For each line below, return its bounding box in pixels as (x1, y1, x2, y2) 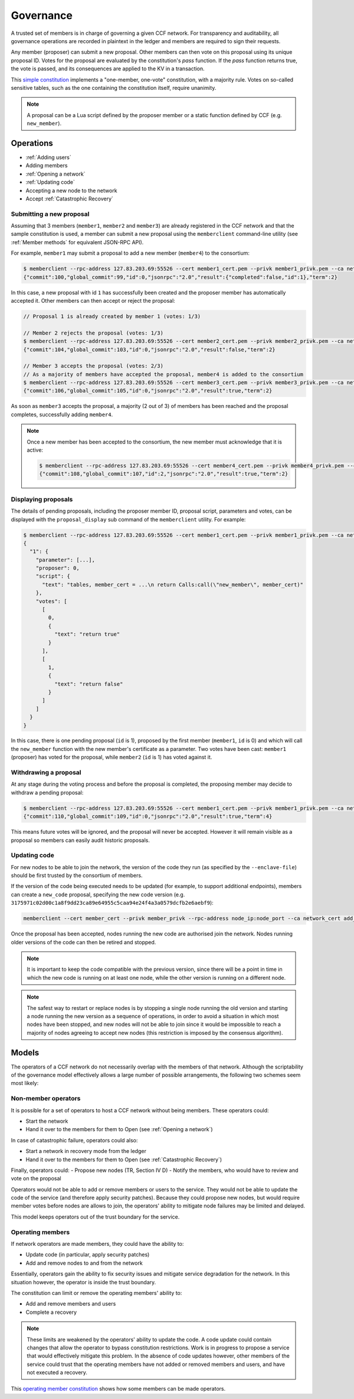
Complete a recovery (25, 1309, 77, 1316)
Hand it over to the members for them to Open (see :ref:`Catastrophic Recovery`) (25, 1156, 222, 1163)
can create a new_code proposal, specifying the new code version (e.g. (11, 890, 185, 898)
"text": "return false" (54, 681, 123, 687)
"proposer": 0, (35, 565, 80, 572)
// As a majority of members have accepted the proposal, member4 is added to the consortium (23, 371, 304, 378)
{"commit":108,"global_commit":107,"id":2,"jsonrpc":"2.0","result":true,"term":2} (39, 471, 289, 477)
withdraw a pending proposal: (11, 789, 84, 796)
